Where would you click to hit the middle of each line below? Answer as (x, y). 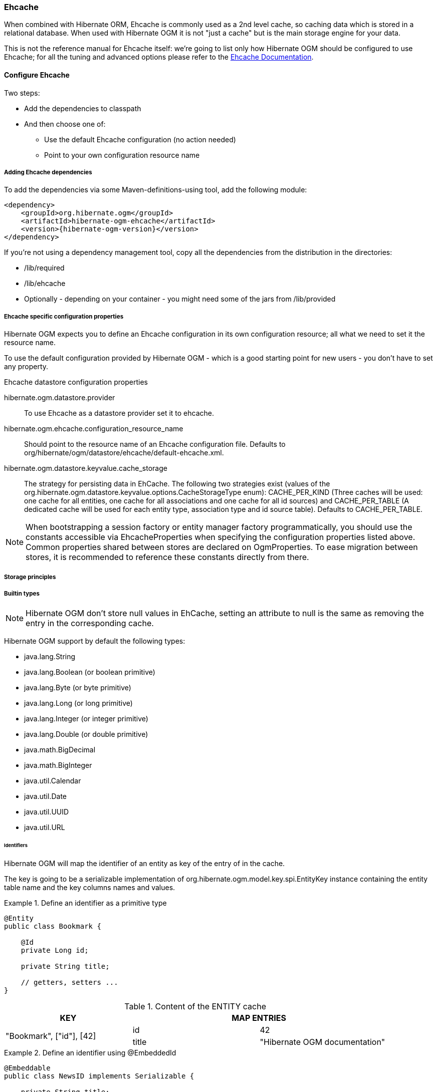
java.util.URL (45, 828)
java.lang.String (50, 657)
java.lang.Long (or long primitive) (78, 703)
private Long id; (55, 950)
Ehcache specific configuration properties (64, 316)
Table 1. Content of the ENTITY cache (195, 1007)
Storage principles (30, 577)
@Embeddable (27, 1068)
